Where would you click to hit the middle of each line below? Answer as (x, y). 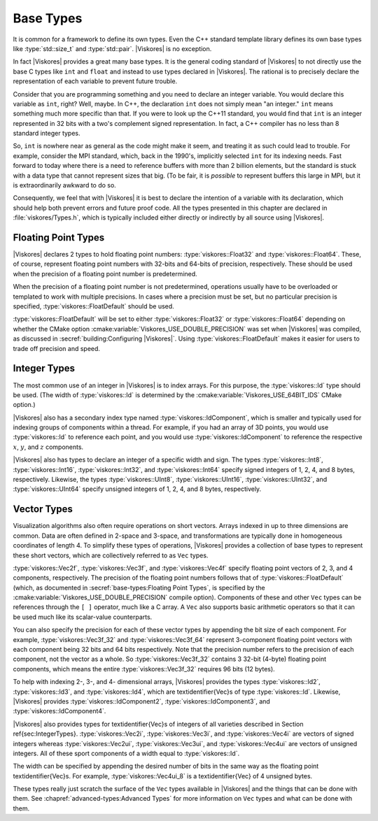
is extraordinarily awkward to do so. (65, 185)
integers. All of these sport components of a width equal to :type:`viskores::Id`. (126, 753)
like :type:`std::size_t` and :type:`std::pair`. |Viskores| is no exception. (112, 48)
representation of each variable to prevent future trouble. (95, 81)
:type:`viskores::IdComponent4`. (59, 711)
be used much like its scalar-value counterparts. (83, 617)
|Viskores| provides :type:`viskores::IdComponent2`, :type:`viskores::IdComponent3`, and (142, 701)
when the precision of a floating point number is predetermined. (105, 273)
